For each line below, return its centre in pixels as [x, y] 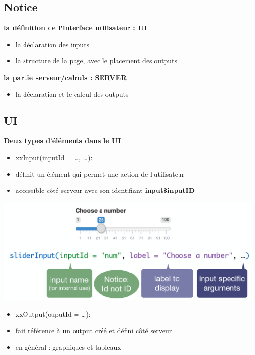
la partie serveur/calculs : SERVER [65, 77]
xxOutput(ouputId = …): [53, 314]
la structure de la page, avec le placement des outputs [96, 61]
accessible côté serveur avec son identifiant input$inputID [105, 190]
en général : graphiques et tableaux [68, 347]
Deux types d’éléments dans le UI [63, 141]
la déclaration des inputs [52, 44]
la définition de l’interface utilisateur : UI [76, 28]
